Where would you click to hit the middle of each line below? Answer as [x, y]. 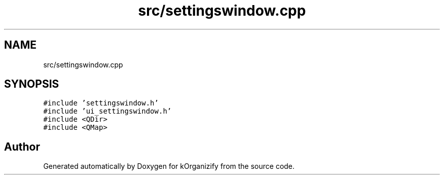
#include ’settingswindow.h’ [101, 103]
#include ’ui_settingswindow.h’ [107, 111]
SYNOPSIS [32, 84]
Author [22, 147]
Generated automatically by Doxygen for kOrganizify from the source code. [169, 166]
